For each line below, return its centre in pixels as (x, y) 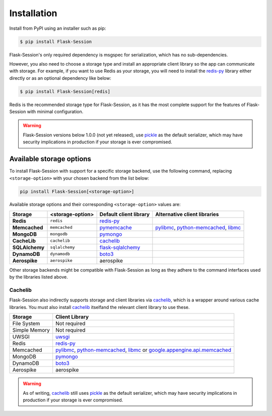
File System (26, 324)
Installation (33, 13)
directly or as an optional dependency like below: (60, 78)
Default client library (125, 214)
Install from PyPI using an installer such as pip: (58, 28)
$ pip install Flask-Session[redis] (65, 91)
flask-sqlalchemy (120, 247)
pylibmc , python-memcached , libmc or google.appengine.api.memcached (144, 350)
